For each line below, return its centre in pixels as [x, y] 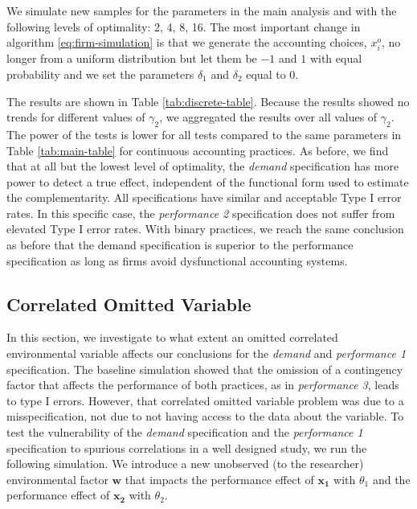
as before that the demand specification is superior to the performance [180, 245]
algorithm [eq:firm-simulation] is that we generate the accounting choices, [187, 42]
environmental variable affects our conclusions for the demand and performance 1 [206, 353]
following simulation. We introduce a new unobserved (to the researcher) [185, 464]
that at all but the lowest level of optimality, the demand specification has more [203, 166]
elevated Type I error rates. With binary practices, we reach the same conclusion [205, 229]
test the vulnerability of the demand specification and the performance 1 [185, 432]
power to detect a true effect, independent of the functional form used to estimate [208, 181]
